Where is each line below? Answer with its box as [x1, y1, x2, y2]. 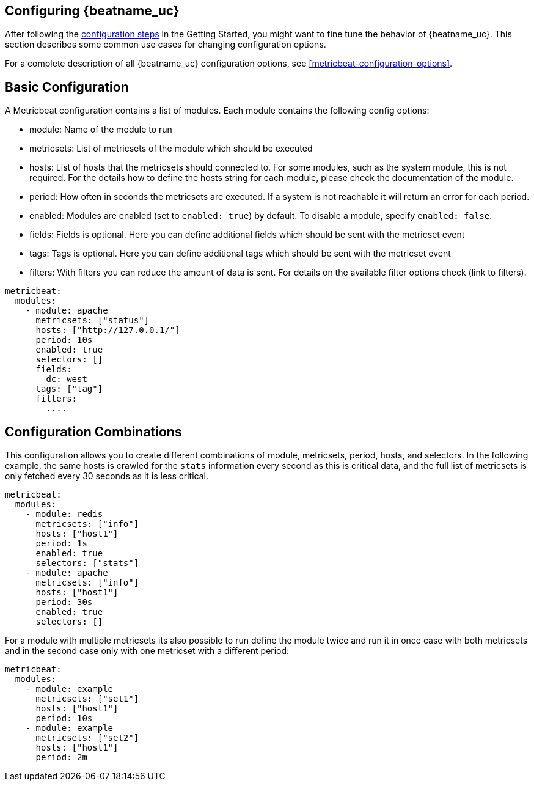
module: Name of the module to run [29, 124, 172, 135]
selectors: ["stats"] [35, 558, 139, 568]
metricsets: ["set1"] [35, 694, 139, 704]
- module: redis [25, 509, 103, 520]
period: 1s [35, 538, 87, 549]
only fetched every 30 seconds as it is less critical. [5, 471, 208, 482]
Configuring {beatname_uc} [5, 3, 180, 18]
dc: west [46, 374, 87, 384]
